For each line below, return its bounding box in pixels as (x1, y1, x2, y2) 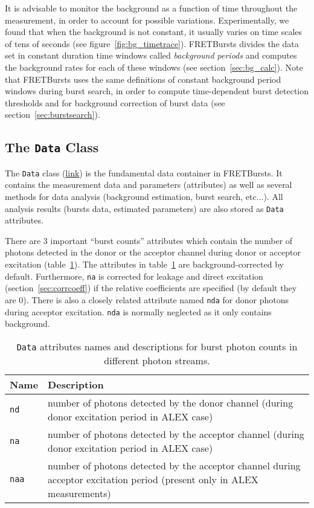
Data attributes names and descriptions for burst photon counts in (16, 339, 298, 353)
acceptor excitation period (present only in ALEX (48, 472, 258, 486)
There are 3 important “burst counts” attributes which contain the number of (5, 234, 293, 246)
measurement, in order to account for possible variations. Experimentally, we (5, 13, 289, 26)
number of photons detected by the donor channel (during (48, 395, 293, 410)
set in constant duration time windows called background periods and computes (5, 49, 297, 62)
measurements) (48, 486, 111, 500)
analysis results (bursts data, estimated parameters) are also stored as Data (5, 202, 284, 214)
